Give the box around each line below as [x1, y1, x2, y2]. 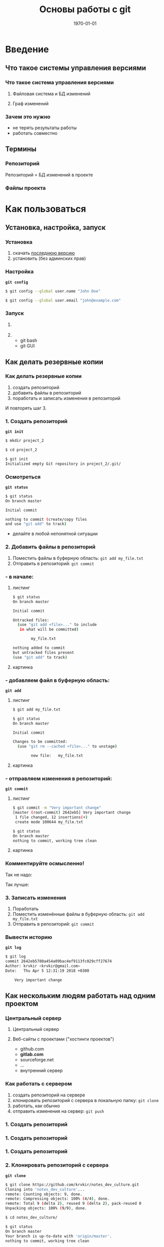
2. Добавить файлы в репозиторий [5, 543, 96, 550]
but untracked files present [12, 650, 74, 655]
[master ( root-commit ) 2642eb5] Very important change [12, 810, 131, 815]
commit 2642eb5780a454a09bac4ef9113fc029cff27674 [5, 959, 112, 964]
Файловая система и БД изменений [12, 91, 91, 97]
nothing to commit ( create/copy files [5, 517, 87, 522]
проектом [5, 999, 38, 1008]
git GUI [20, 343, 35, 349]
